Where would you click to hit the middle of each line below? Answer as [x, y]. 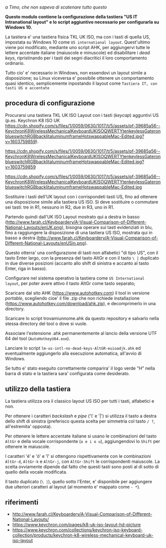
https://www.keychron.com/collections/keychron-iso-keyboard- [77, 530]
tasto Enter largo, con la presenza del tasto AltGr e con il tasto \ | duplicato [82, 258]
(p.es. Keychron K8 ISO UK [33, 120]
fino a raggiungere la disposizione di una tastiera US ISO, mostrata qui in [79, 232]
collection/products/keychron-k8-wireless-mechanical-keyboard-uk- [83, 535]
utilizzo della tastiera [38, 389]
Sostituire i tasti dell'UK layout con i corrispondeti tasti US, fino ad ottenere [81, 196]
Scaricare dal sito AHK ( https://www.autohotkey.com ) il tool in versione [77, 293]
